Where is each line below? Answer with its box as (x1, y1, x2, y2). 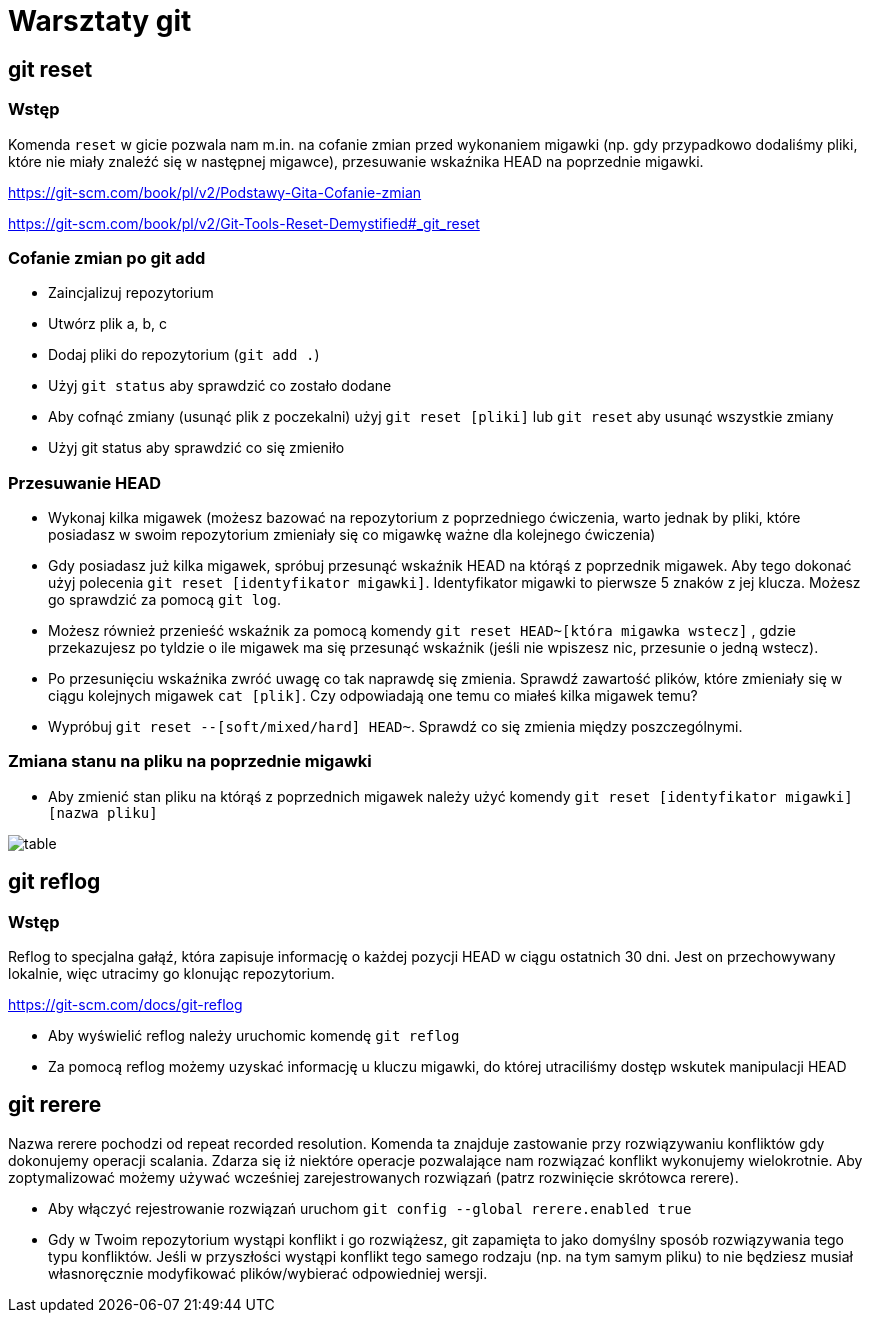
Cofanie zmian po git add (8, 247, 206, 268)
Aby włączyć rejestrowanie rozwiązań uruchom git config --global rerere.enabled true (48, 1199, 692, 1217)
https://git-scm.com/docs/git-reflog (8, 996, 243, 1014)
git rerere (8, 1092, 102, 1118)
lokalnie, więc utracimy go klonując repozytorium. (8, 965, 335, 983)
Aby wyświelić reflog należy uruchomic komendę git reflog (48, 1027, 460, 1045)
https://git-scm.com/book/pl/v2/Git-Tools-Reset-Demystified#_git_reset (8, 214, 480, 232)
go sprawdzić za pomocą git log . (48, 591, 281, 609)
